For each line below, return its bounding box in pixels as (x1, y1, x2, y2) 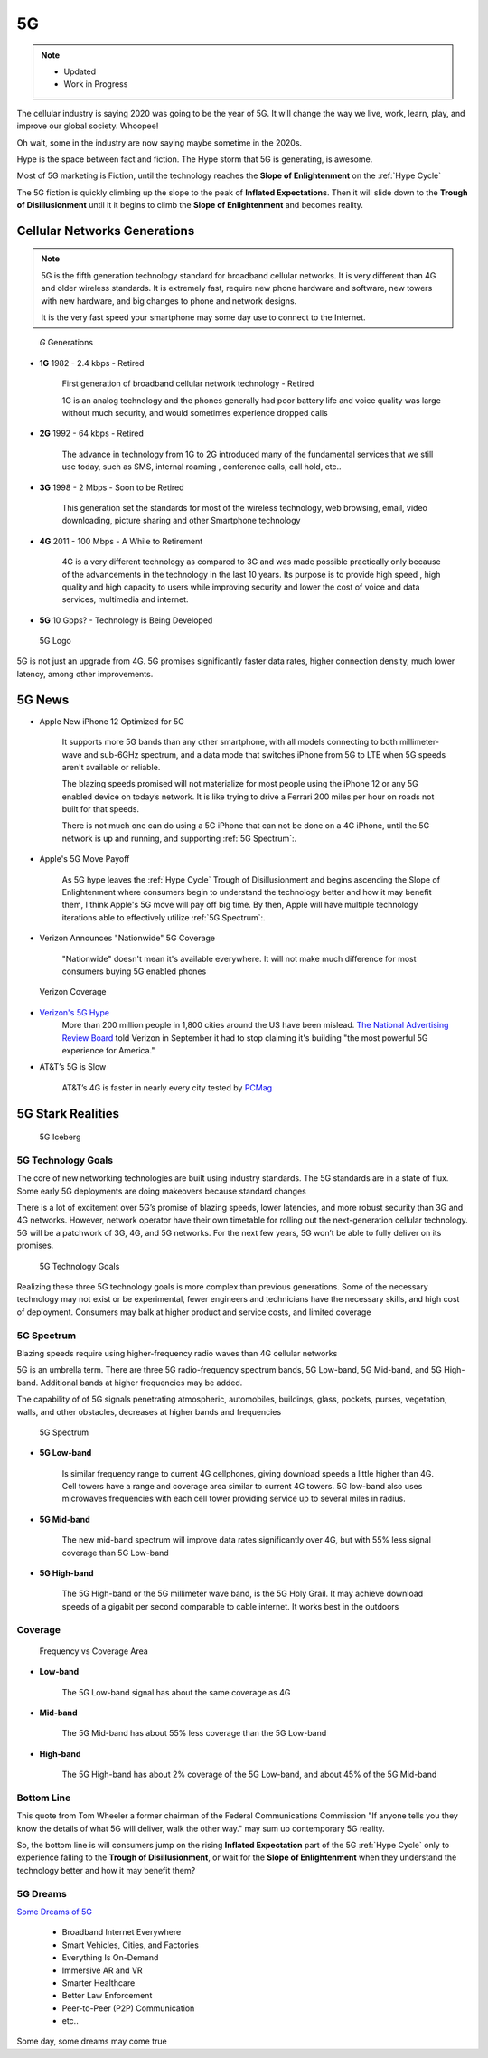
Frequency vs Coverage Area (39, 1646, 148, 1657)
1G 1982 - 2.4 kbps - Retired (39, 357, 145, 368)
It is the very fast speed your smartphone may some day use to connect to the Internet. (41, 312, 366, 323)
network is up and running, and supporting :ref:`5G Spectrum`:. (61, 833, 297, 844)
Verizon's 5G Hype (39, 1006, 110, 1017)
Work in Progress (63, 79, 128, 90)
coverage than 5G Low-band (61, 1547, 169, 1558)
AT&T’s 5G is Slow (39, 1062, 107, 1072)
